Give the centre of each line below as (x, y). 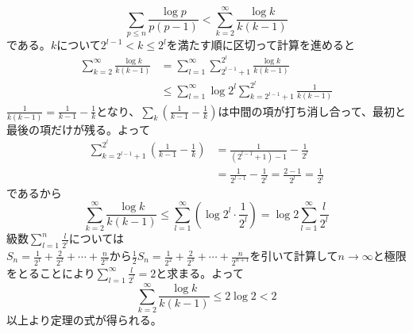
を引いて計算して (294, 256)
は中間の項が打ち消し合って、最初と (312, 111)
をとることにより (51, 272)
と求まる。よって (200, 272)
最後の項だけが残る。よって (78, 129)
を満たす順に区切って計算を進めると (261, 45)
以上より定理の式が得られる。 (84, 319)
